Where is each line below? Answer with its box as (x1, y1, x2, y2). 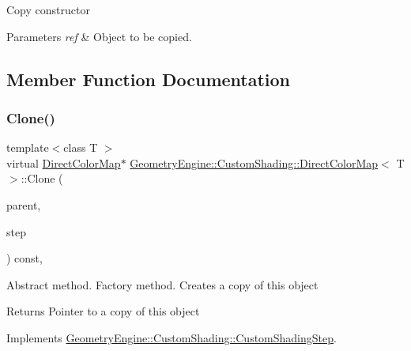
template (6, 139, 49, 156)
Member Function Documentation (6, 66, 291, 91)
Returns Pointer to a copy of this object (6, 303, 200, 319)
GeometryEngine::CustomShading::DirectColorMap (130, 154, 379, 171)
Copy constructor (6, 2, 90, 17)
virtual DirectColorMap (6, 154, 121, 171)
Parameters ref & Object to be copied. (6, 28, 192, 44)
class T (63, 139, 98, 156)
